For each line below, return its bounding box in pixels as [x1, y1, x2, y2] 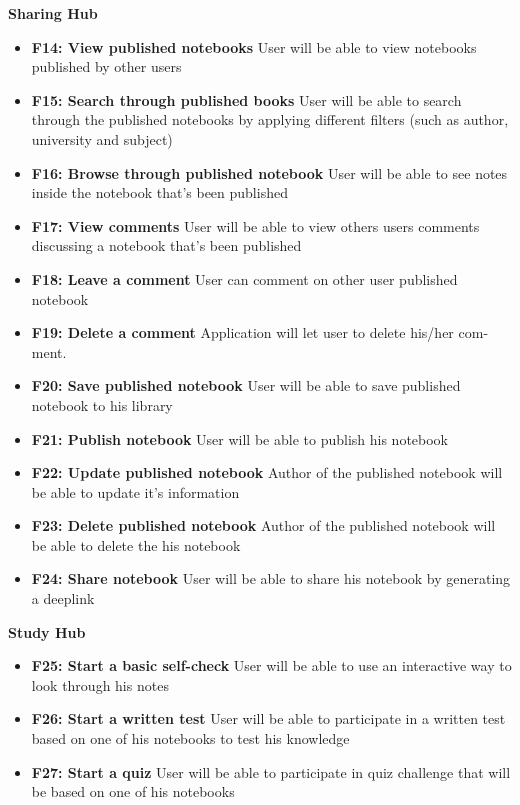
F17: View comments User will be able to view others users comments [31, 215, 480, 236]
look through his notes [31, 674, 169, 695]
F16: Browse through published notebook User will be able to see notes [31, 162, 508, 183]
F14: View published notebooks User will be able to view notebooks [31, 36, 477, 57]
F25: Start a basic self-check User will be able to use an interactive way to [31, 655, 512, 676]
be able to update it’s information [31, 481, 240, 502]
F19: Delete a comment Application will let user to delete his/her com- [31, 322, 489, 343]
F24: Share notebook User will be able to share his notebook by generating [31, 568, 511, 589]
